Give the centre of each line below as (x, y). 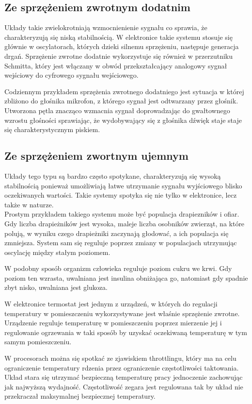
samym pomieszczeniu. (38, 342)
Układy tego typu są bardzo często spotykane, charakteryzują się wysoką (113, 176)
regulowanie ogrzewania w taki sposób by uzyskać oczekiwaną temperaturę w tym (126, 332)
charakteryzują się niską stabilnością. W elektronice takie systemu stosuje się (118, 37)
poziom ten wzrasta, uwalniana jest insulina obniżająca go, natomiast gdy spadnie (126, 278)
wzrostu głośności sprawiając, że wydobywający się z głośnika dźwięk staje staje (123, 120)
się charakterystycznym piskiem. (52, 129)
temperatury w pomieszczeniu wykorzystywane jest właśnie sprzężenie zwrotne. (122, 313)
